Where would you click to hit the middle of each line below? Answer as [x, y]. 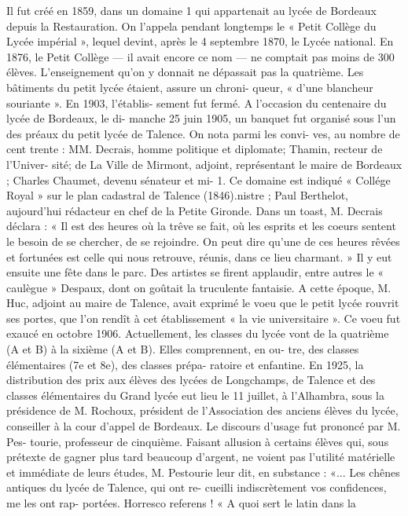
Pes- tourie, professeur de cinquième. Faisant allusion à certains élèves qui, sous [198, 441]
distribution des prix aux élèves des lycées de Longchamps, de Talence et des [191, 380]
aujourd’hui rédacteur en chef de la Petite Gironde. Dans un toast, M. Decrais [195, 210]
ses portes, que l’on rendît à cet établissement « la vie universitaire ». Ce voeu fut [204, 318]
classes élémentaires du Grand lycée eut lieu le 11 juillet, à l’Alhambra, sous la [195, 395]
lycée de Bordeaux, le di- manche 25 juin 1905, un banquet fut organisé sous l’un [201, 118]
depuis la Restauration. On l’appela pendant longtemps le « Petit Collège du [191, 26]
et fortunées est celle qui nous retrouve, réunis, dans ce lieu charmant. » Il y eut [199, 256]
